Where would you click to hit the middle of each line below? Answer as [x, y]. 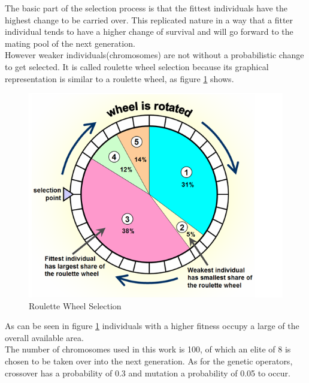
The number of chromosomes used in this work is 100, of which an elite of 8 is [148, 349]
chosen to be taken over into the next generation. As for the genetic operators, [149, 361]
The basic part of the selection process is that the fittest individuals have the [146, 8]
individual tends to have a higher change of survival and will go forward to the [149, 31]
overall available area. [44, 337]
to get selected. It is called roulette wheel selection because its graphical [137, 66]
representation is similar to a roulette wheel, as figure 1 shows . [119, 78]
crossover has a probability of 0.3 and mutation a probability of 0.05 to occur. [148, 373]
